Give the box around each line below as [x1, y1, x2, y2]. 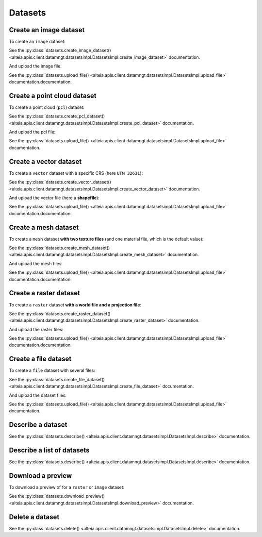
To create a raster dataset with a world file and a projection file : [9, 302, 142, 308]
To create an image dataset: [9, 39, 65, 45]
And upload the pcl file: [9, 129, 56, 135]
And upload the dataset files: [9, 392, 67, 398]
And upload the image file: [9, 63, 62, 69]
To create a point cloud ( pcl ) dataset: [9, 104, 85, 110]
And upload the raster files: [9, 326, 64, 332]
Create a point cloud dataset [9, 91, 97, 100]
